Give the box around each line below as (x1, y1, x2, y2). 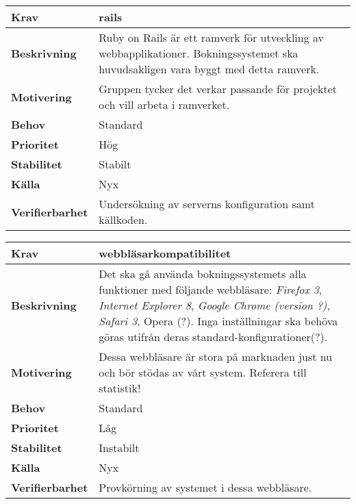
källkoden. (99, 212, 148, 227)
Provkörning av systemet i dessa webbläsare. (99, 479, 312, 495)
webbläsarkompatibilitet (99, 245, 231, 261)
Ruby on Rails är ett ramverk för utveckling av (99, 29, 325, 45)
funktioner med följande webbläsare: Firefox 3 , (99, 281, 322, 297)
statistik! (99, 380, 141, 396)
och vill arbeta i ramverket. (99, 97, 230, 112)
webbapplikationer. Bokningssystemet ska (99, 45, 298, 61)
